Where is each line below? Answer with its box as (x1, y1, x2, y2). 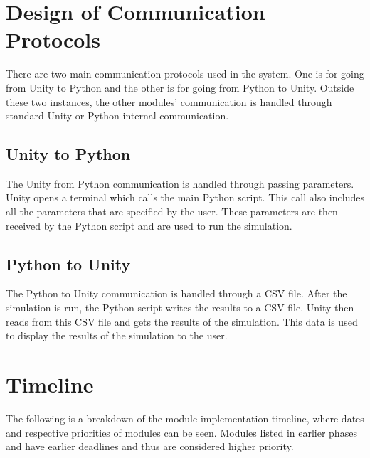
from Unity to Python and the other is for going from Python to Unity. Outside (6, 80, 354, 95)
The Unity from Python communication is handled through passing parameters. (6, 176, 354, 191)
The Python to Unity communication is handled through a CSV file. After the (6, 286, 347, 301)
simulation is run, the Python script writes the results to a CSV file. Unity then (6, 300, 354, 315)
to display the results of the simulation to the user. (6, 328, 228, 343)
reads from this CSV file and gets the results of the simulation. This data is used (6, 314, 358, 329)
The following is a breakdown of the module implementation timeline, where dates (6, 410, 364, 425)
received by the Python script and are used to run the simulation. (6, 218, 292, 233)
